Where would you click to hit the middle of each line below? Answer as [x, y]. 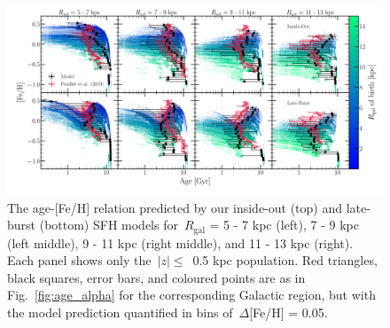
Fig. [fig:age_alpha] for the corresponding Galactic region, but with [191, 295]
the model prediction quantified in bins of [120, 312]
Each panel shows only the [79, 260]
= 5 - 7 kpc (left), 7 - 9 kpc [284, 225]
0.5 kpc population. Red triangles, [285, 260]
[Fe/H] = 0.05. [289, 312]
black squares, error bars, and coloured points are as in [156, 277]
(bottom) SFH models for [109, 225]
